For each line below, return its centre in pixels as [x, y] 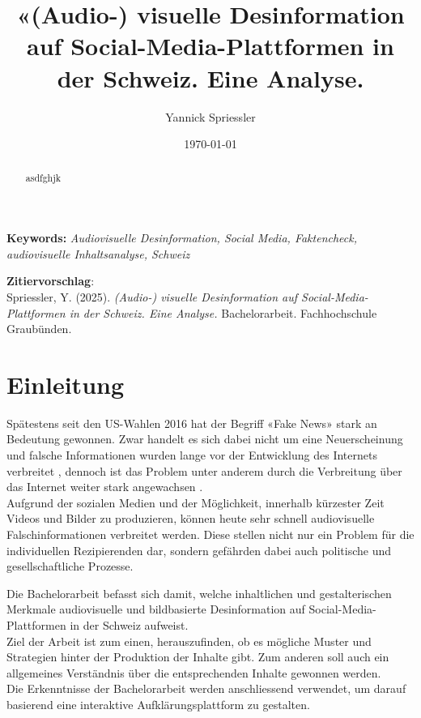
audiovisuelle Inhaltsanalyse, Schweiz [98, 253]
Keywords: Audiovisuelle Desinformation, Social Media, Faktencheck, [182, 238]
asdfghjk [43, 178]
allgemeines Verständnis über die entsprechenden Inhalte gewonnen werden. [194, 672]
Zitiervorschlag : [51, 281]
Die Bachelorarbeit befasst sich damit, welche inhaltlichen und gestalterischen [199, 593]
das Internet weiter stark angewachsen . [105, 487]
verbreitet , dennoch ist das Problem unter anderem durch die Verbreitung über [204, 470]
